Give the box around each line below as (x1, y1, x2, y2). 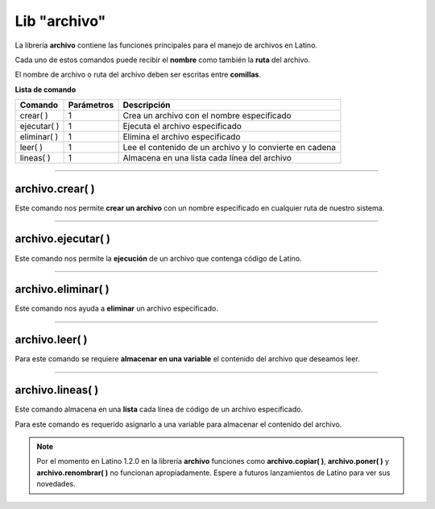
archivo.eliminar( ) (14, 282, 110, 296)
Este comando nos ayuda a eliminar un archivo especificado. (14, 303, 219, 314)
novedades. (36, 479, 76, 489)
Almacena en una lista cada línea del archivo (122, 152, 292, 164)
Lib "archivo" (14, 12, 106, 30)
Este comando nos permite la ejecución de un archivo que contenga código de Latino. (14, 253, 302, 263)
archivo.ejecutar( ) (14, 232, 110, 246)
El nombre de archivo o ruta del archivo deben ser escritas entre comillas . (14, 69, 262, 80)
